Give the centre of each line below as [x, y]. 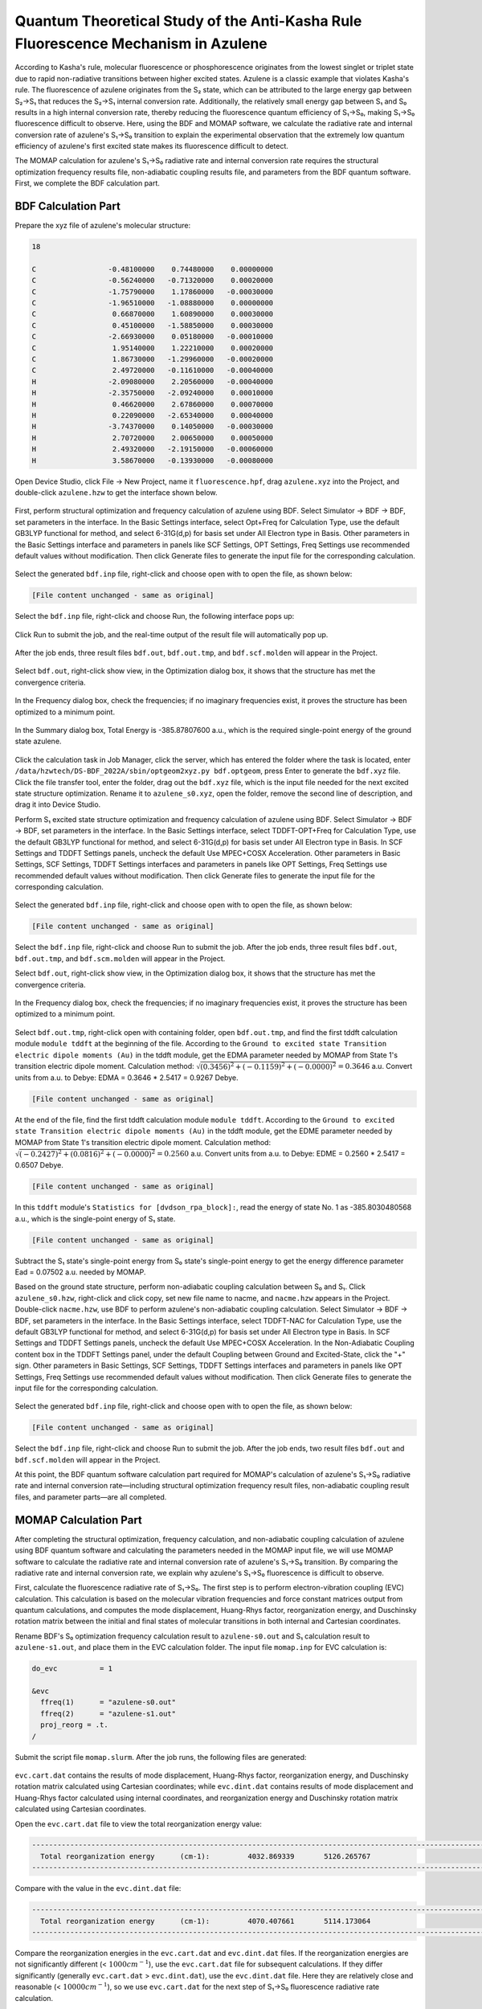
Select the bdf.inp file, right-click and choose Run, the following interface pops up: [155, 616]
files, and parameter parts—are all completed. [91, 1497]
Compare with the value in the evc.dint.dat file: [98, 1888]
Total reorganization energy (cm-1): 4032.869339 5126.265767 [206, 1856]
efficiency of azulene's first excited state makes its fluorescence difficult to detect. [152, 146]
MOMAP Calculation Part [78, 1520]
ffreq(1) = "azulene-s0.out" [108, 1702]
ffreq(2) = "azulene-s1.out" [108, 1713]
